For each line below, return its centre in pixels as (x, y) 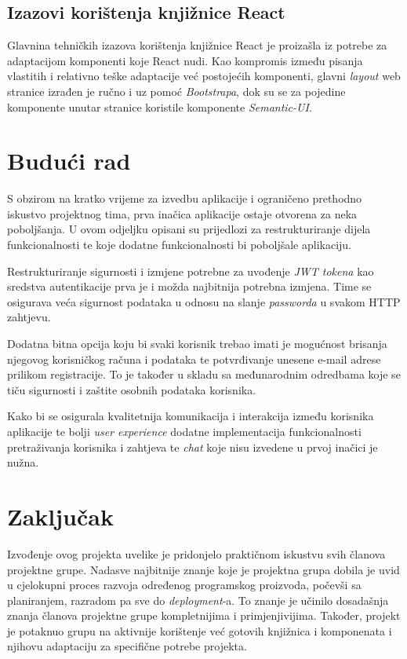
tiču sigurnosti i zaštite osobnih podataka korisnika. (132, 389)
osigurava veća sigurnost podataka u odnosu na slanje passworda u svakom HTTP (204, 301)
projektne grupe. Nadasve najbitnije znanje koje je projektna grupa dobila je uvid (203, 569)
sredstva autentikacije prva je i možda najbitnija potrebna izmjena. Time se (189, 286)
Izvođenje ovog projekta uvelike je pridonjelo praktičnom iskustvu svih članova (196, 553)
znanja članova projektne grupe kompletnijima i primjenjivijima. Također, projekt (204, 615)
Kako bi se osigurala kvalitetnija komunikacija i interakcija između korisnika (191, 416)
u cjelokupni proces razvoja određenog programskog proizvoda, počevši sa (184, 585)
